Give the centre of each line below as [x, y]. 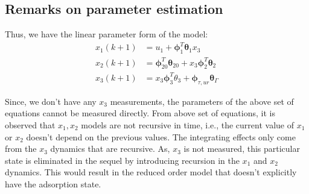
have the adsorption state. [53, 183]
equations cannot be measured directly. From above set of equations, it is [140, 113]
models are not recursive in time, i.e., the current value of [187, 124]
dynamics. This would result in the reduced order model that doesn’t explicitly [151, 172]
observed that [30, 124]
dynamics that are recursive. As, [110, 149]
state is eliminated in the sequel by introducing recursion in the [122, 160]
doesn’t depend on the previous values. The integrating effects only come [161, 136]
